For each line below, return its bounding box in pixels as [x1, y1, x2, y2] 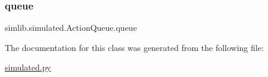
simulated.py [5, 61, 51, 73]
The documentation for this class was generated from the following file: [5, 41, 264, 53]
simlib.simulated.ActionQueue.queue [5, 21, 137, 34]
